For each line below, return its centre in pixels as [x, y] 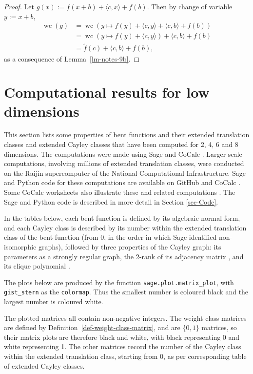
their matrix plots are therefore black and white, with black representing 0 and [122, 337]
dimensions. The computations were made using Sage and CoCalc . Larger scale [123, 154]
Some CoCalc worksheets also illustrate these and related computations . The [120, 192]
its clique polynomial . [37, 266]
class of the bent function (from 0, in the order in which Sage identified [110, 237]
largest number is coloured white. [54, 301]
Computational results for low [107, 92]
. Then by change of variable [190, 6]
